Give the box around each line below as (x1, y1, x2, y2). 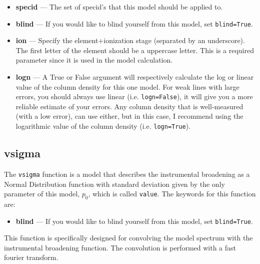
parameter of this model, (4, 188, 80, 199)
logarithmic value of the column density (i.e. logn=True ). (15, 121, 191, 131)
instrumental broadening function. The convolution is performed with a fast (4, 242, 236, 252)
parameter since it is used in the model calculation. (15, 55, 173, 65)
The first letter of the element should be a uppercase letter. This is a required (15, 45, 254, 55)
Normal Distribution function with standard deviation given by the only (4, 178, 225, 189)
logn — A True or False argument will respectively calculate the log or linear (15, 72, 254, 82)
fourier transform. (4, 252, 58, 262)
